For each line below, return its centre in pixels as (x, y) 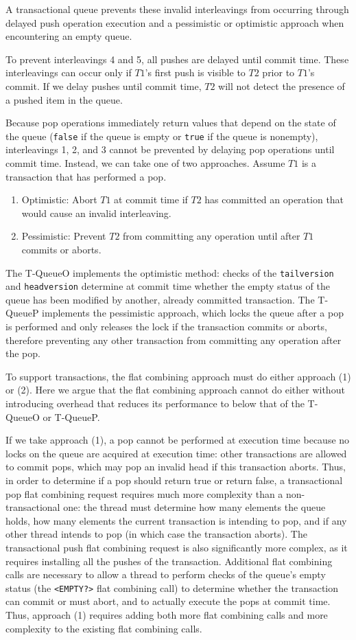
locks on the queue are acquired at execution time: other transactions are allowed (176, 453)
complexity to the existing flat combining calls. (104, 628)
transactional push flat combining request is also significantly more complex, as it (177, 547)
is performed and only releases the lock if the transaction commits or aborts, (166, 327)
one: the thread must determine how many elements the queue (194, 507)
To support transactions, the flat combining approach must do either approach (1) (178, 376)
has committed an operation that (274, 199)
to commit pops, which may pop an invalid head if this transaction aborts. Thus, (176, 467)
